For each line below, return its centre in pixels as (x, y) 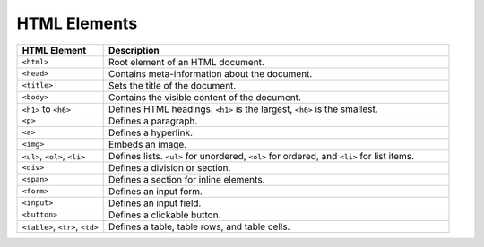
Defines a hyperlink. (150, 132)
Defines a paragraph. (153, 121)
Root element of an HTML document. (186, 62)
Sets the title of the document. (172, 85)
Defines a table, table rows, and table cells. (199, 226)
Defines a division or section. (169, 167)
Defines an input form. (156, 191)
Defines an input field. (155, 203)
